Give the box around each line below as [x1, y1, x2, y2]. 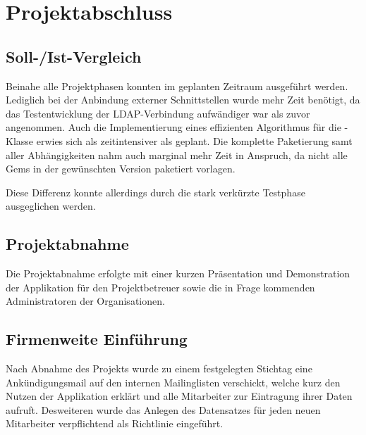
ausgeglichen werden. [6, 198, 96, 213]
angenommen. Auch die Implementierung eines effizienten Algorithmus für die [6, 120, 341, 134]
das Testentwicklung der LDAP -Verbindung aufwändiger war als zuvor [6, 106, 310, 120]
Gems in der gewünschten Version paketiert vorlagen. [6, 161, 236, 176]
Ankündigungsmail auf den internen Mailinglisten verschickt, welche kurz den [6, 374, 341, 389]
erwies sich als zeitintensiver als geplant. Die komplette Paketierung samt [36, 133, 353, 148]
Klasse [6, 133, 34, 148]
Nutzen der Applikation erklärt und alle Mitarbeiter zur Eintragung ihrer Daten [6, 389, 353, 403]
